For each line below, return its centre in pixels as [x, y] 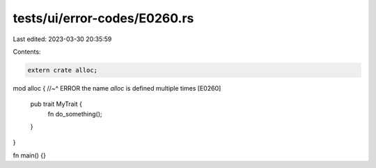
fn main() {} [30, 155]
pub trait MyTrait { [56, 104]
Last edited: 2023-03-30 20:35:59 [62, 39]
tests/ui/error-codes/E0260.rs [103, 18]
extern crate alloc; [62, 70]
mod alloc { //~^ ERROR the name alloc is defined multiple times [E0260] [117, 88]
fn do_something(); [75, 114]
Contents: [27, 52]
